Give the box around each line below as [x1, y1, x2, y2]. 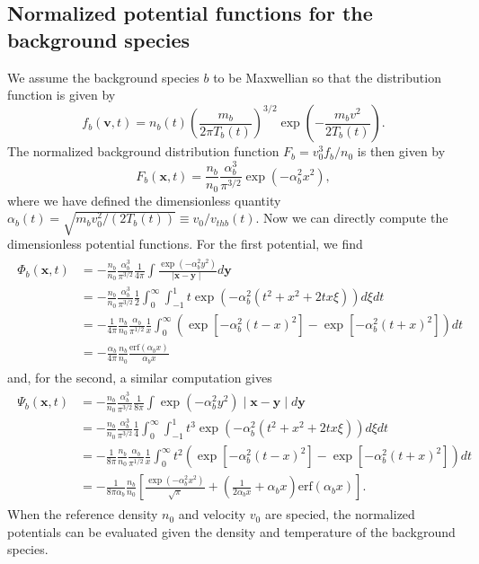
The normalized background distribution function [7, 142, 279, 161]
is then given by [357, 142, 446, 161]
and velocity [178, 505, 246, 524]
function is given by [7, 85, 116, 104]
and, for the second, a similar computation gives [7, 367, 272, 386]
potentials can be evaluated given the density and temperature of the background [7, 522, 456, 541]
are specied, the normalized [264, 505, 415, 524]
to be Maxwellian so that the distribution [213, 67, 441, 86]
